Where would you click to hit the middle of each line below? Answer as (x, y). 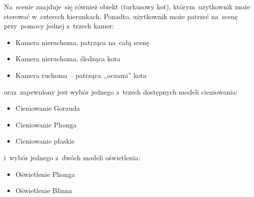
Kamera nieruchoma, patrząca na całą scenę (82, 42)
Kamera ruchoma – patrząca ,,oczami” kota (81, 75)
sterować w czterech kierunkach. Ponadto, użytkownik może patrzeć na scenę (121, 16)
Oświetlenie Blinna (44, 190)
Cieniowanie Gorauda (48, 108)
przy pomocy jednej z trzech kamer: (59, 26)
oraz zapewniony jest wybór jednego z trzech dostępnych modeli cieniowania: (121, 91)
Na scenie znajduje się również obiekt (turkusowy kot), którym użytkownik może (127, 6)
